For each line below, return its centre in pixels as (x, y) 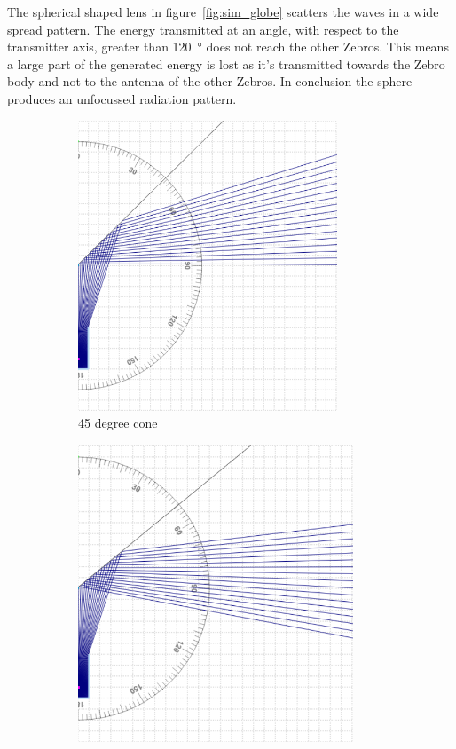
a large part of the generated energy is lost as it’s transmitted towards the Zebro (226, 63)
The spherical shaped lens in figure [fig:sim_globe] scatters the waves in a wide (223, 12)
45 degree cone (118, 423)
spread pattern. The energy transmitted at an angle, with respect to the (203, 29)
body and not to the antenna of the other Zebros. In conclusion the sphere (210, 81)
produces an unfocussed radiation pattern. (122, 98)
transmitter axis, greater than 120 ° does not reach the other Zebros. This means (228, 47)
